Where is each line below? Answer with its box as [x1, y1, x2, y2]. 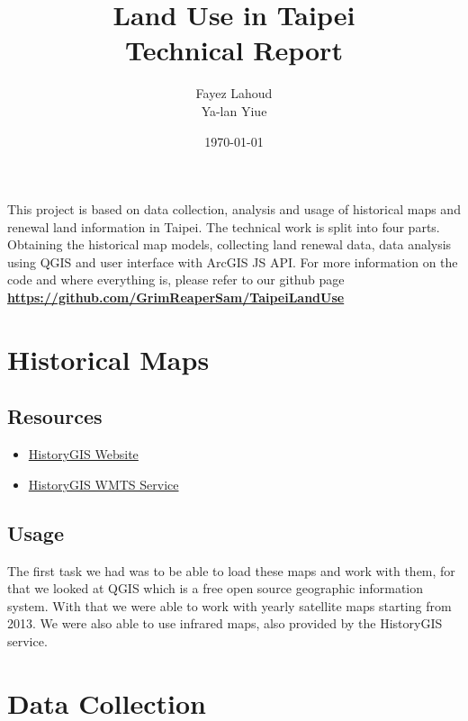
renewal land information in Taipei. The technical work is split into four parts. [7, 217, 440, 236]
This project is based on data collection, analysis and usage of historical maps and [7, 200, 461, 219]
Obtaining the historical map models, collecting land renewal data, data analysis [7, 235, 452, 254]
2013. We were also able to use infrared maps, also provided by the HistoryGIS [7, 614, 443, 633]
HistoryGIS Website [28, 445, 139, 464]
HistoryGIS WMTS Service [28, 474, 179, 493]
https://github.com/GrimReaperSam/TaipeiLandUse [7, 288, 345, 307]
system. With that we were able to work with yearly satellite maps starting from [7, 596, 452, 615]
